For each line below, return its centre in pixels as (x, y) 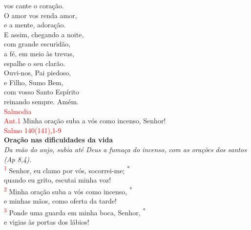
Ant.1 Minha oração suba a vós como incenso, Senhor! (85, 121)
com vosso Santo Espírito (42, 92)
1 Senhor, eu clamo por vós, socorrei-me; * (67, 170)
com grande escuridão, (37, 44)
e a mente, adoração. (35, 25)
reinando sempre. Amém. (41, 101)
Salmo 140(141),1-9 (33, 130)
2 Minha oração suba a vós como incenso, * (68, 190)
